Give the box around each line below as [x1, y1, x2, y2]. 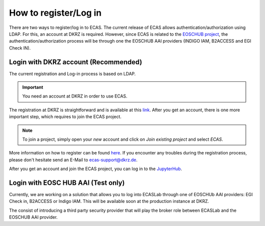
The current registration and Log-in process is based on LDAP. [9, 71, 136, 76]
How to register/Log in [9, 7, 102, 18]
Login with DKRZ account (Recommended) [9, 58, 142, 66]
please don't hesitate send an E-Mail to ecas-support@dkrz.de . [9, 157, 137, 163]
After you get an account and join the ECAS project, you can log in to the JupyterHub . [9, 166, 183, 172]
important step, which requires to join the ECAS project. [9, 114, 122, 120]
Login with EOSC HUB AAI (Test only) [9, 178, 125, 187]
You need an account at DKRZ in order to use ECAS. [22, 93, 128, 99]
